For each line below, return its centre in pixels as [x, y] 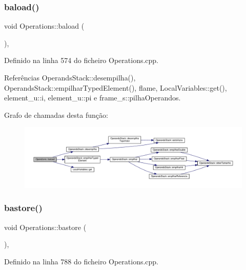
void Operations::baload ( [44, 26]
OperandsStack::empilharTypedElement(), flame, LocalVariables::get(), [116, 87]
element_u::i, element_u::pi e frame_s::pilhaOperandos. [93, 98]
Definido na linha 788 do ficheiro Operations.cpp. [81, 261]
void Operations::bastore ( [45, 227]
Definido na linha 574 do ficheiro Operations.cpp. [81, 60]
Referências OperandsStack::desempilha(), [70, 77]
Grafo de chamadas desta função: [56, 115]
